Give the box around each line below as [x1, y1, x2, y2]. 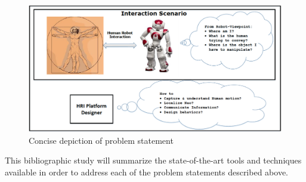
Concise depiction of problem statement [29, 134, 174, 146]
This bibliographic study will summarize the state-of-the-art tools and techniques [5, 154, 302, 166]
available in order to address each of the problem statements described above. [5, 166, 288, 178]
